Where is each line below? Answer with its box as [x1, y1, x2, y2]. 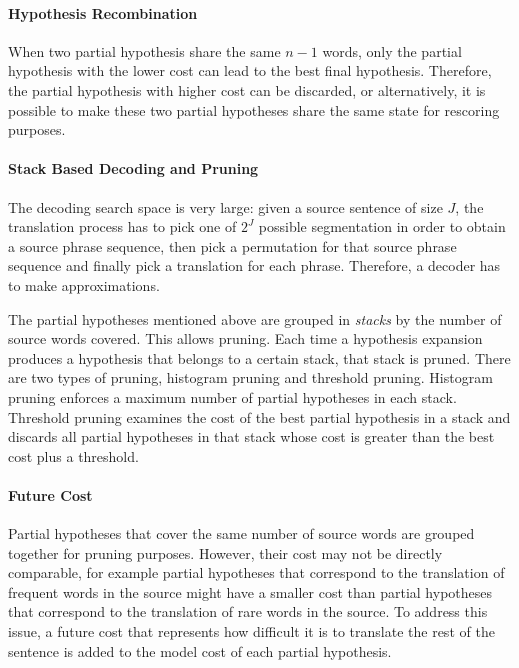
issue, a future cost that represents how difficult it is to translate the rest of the [8, 621, 495, 642]
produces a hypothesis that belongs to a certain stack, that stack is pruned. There [8, 347, 511, 368]
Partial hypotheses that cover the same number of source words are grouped [8, 523, 475, 544]
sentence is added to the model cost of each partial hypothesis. [8, 640, 392, 661]
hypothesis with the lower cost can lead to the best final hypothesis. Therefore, [8, 60, 492, 81]
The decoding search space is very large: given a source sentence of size [8, 196, 443, 217]
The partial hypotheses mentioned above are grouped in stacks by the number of [8, 308, 502, 329]
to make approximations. [8, 274, 160, 295]
